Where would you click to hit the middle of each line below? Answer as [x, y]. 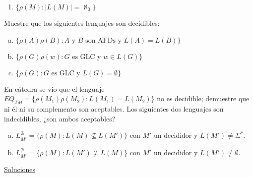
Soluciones [20, 169]
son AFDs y [103, 40]
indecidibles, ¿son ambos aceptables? [60, 118]
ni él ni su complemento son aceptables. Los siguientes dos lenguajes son [114, 108]
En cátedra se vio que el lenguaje [54, 88]
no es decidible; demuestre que [203, 98]
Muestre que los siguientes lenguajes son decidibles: [82, 23]
